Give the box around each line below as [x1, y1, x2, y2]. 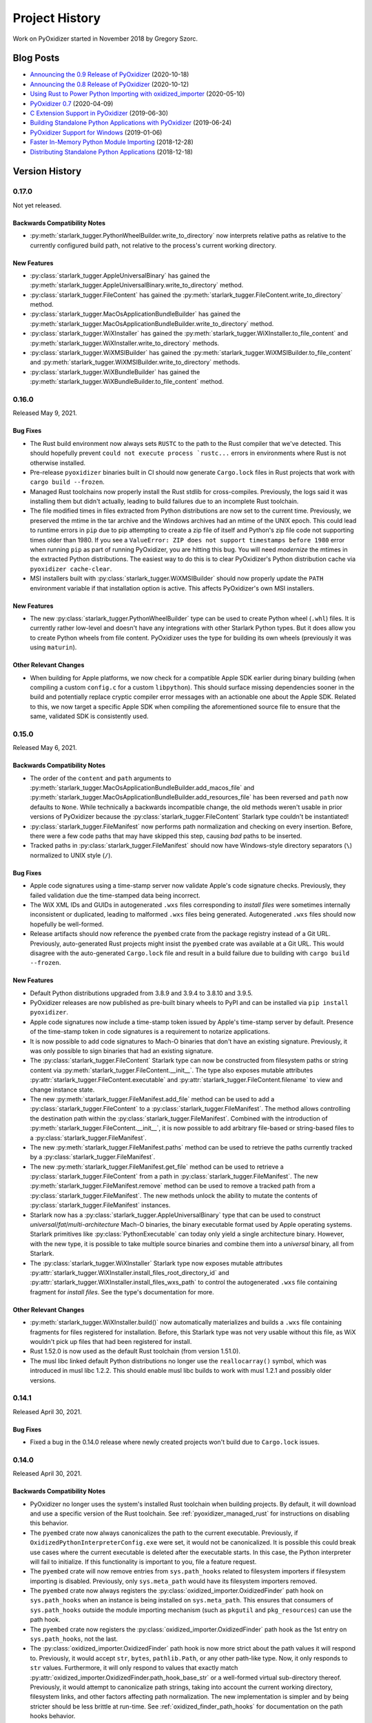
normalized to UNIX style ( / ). [30, 851, 113, 859]
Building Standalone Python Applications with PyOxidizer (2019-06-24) [30, 119, 232, 127]
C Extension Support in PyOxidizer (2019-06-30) [30, 109, 169, 117]
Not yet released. [12, 201, 62, 210]
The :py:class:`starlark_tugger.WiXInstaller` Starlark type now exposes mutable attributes [30, 1258, 283, 1267]
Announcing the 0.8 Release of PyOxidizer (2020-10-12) [30, 80, 189, 88]
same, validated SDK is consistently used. [30, 712, 149, 720]
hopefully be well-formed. [30, 920, 104, 928]
